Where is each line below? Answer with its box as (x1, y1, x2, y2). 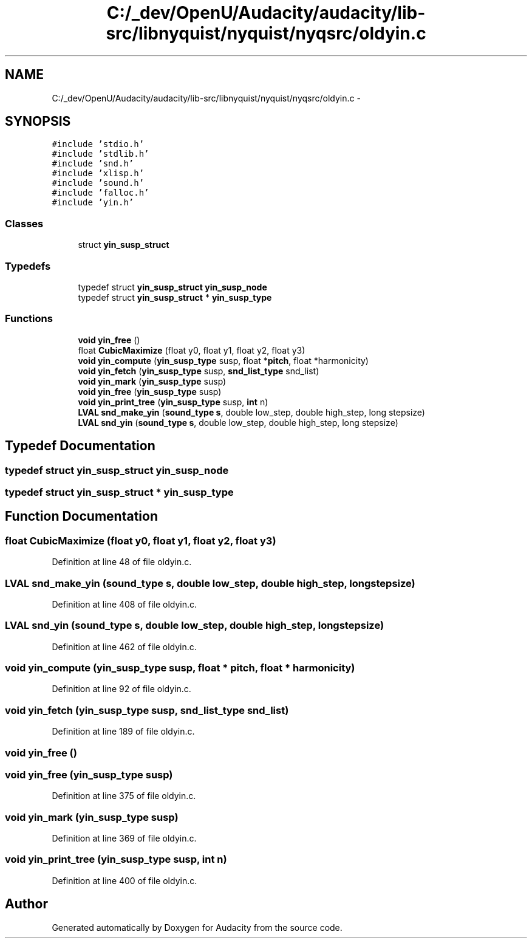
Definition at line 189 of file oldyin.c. (52, 726, 195, 737)
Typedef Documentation (5, 438, 155, 454)
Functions (5, 312, 53, 325)
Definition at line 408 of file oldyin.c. (52, 598, 197, 609)
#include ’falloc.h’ (52, 188, 149, 198)
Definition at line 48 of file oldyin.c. (52, 557, 192, 568)
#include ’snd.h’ (52, 159, 134, 169)
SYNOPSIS (5, 114, 71, 129)
